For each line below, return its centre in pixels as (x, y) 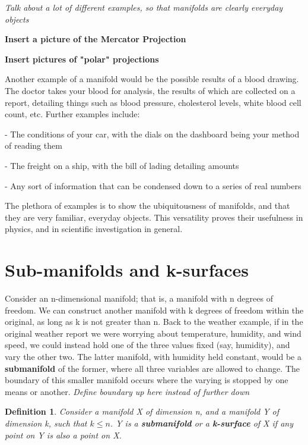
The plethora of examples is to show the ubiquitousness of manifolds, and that (147, 206)
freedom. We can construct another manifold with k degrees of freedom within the (154, 310)
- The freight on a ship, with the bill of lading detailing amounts (122, 165)
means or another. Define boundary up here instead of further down (127, 391)
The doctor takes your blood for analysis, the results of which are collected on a (150, 90)
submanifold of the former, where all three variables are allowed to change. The (152, 368)
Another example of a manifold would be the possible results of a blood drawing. (152, 79)
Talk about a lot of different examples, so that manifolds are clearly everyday (144, 7)
